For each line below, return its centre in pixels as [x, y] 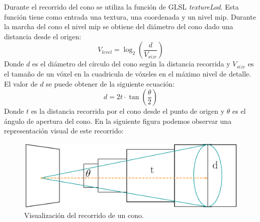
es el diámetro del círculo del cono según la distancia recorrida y [131, 64]
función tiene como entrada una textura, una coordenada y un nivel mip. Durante [130, 16]
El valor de [21, 83]
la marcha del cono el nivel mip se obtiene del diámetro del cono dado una [119, 26]
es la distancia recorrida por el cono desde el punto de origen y [128, 111]
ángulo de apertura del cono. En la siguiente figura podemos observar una [118, 121]
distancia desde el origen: [43, 36]
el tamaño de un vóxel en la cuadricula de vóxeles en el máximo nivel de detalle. [128, 73]
